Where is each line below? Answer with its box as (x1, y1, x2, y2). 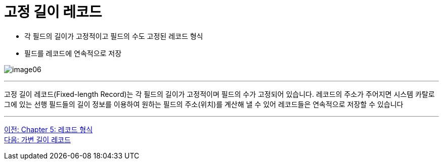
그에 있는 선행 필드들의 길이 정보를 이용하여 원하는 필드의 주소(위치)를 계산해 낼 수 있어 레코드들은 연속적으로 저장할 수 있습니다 (4, 99, 404, 108)
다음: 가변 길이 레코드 (4, 135, 71, 144)
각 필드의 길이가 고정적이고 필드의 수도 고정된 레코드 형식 (24, 31, 203, 40)
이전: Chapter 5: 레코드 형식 (4, 125, 93, 134)
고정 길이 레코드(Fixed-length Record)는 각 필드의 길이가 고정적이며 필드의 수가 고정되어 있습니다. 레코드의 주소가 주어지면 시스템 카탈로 (4, 89, 435, 98)
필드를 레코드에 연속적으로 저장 (24, 48, 122, 58)
